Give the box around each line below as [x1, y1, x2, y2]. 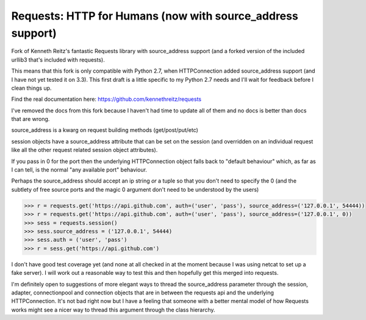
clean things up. [11, 84, 52, 92]
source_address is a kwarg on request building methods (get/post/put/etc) [11, 126, 198, 134]
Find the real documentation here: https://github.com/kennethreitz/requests [11, 95, 201, 103]
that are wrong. [11, 115, 50, 123]
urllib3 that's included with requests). [11, 56, 105, 64]
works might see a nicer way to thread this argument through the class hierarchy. [11, 306, 216, 313]
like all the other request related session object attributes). [11, 147, 158, 154]
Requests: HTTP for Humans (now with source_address [11, 9, 298, 23]
